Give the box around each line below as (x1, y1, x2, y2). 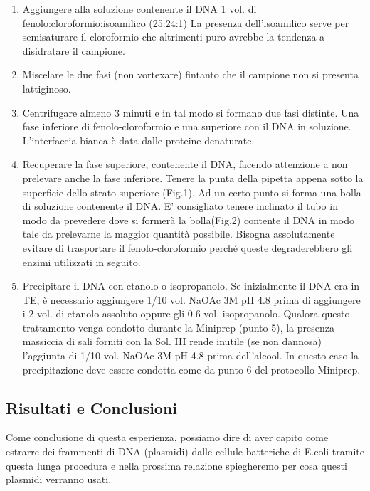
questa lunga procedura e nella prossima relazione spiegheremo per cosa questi (6, 458, 347, 472)
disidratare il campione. (22, 43, 125, 58)
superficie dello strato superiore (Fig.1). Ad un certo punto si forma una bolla (22, 184, 361, 199)
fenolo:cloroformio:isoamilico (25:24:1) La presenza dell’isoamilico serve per (22, 15, 349, 30)
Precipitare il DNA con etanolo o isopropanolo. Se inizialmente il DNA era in (22, 278, 360, 293)
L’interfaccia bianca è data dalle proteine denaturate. (22, 132, 255, 147)
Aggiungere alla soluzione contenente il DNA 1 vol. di (22, 1, 257, 16)
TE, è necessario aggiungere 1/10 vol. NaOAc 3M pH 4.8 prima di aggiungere (22, 292, 361, 307)
